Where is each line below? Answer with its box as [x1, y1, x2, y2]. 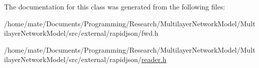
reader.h [141, 54, 167, 65]
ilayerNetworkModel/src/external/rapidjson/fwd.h [4, 28, 159, 38]
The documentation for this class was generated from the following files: [4, 1, 225, 11]
